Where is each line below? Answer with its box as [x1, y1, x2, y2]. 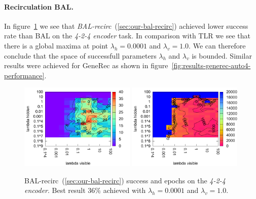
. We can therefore [189, 40, 246, 51]
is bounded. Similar [192, 50, 252, 61]
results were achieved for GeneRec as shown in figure [4, 60, 168, 71]
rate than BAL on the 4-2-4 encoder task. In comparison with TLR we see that [4, 30, 251, 41]
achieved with [103, 185, 146, 195]
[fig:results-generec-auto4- [171, 60, 251, 71]
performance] [4, 70, 45, 80]
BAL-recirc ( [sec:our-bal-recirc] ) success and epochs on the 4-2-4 [24, 175, 226, 185]
